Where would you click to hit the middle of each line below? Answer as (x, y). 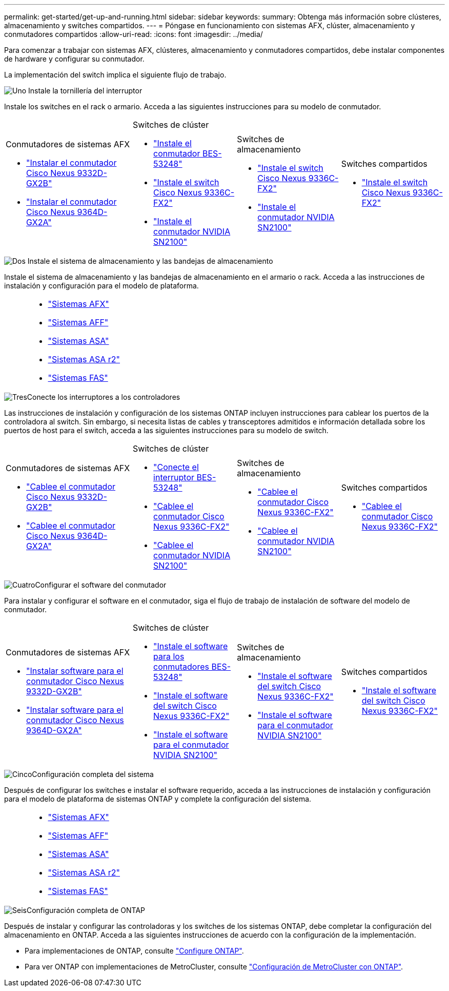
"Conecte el (176, 467)
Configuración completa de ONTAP (86, 910)
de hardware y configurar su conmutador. (74, 59)
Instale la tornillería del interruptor (85, 91)
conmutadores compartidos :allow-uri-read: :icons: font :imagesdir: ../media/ (134, 34)
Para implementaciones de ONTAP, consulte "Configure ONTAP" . (134, 951)
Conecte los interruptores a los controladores (104, 397)
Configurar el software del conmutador (101, 585)
